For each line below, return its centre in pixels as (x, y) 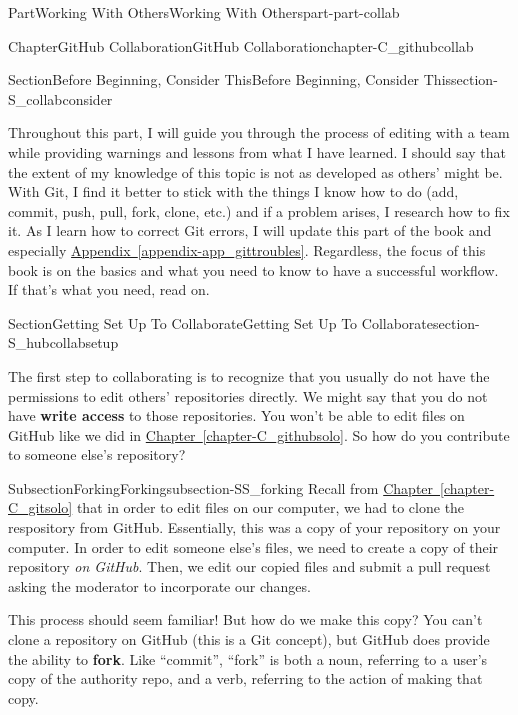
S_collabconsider (60, 98)
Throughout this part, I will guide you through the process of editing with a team (259, 132)
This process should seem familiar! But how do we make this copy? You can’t (245, 619)
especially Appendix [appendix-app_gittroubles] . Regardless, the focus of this (247, 249)
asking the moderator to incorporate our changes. (159, 585)
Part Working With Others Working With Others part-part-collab (204, 12)
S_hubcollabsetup (63, 342)
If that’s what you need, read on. (109, 289)
